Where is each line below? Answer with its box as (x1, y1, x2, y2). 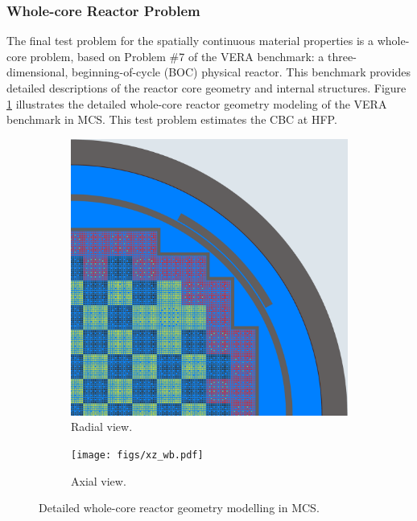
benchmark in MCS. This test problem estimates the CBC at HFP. (6, 111, 337, 128)
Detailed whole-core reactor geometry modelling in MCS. (39, 499, 320, 516)
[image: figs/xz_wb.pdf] (71, 449, 204, 461)
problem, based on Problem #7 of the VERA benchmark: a (30, 47, 324, 64)
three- (328, 47, 357, 64)
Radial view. (71, 418, 133, 435)
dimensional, (6, 64, 68, 80)
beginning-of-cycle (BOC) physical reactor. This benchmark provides (71, 64, 411, 80)
